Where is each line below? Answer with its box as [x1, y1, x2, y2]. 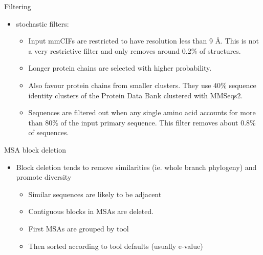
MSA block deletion [4, 144, 66, 155]
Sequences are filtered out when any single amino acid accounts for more [28, 107, 256, 118]
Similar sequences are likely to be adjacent [28, 188, 162, 199]
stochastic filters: [16, 18, 69, 29]
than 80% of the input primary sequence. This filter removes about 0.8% [28, 117, 256, 128]
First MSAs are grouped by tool [28, 223, 129, 233]
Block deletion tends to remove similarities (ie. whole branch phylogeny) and [16, 161, 257, 172]
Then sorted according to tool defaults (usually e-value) [28, 240, 203, 251]
